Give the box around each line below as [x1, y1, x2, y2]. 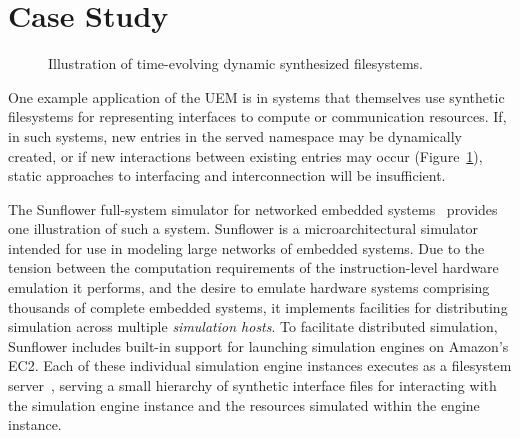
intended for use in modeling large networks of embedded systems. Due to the [8, 237, 485, 258]
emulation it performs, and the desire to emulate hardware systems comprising [8, 277, 490, 298]
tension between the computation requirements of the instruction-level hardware [8, 257, 499, 278]
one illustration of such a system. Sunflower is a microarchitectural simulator [8, 218, 479, 239]
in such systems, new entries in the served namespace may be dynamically [8, 125, 462, 146]
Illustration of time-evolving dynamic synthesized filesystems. [48, 53, 423, 74]
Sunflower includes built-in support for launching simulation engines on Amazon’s [8, 335, 509, 356]
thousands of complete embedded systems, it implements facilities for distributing [8, 296, 508, 317]
